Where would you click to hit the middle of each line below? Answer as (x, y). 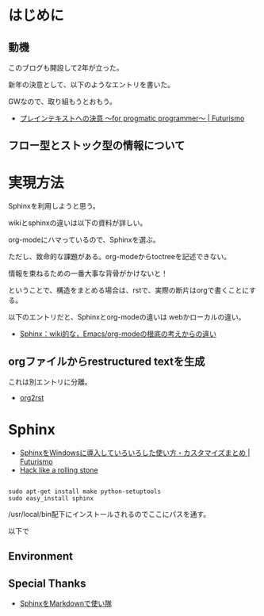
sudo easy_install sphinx (51, 499)
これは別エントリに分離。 (50, 382)
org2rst (32, 398)
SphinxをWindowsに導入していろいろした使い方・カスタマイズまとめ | (135, 453)
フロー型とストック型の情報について (97, 145)
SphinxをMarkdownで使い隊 (66, 603)
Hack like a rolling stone (59, 470)
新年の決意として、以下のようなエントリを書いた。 (91, 84)
